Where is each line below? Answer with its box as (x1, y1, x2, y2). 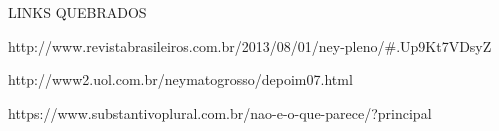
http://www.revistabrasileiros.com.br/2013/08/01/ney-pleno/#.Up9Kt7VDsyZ (8, 35, 492, 56)
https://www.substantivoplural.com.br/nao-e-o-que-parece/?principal (8, 102, 432, 123)
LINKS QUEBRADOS (8, 2, 147, 22)
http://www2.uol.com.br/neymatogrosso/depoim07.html (8, 69, 353, 90)
